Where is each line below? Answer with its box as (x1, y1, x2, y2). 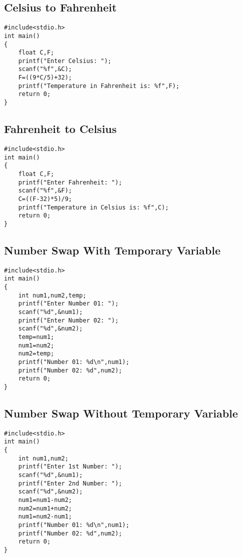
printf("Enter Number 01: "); (18, 300, 119, 307)
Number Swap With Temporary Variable (4, 242, 220, 257)
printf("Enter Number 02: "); (18, 316, 119, 324)
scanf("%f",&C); (18, 65, 72, 73)
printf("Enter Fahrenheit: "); (18, 178, 122, 186)
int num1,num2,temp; (18, 291, 86, 299)
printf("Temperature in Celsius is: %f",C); (18, 203, 169, 211)
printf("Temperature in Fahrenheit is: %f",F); (18, 82, 179, 89)
